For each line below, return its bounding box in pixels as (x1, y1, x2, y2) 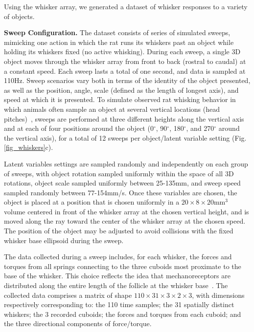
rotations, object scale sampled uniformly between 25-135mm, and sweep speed (4, 178, 241, 188)
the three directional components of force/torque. (4, 318, 152, 329)
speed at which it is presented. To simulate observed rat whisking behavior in (4, 94, 236, 104)
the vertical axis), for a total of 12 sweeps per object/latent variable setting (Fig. (4, 132, 247, 143)
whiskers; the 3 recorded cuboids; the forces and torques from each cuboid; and (4, 309, 241, 319)
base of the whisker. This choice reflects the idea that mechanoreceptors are (4, 270, 231, 281)
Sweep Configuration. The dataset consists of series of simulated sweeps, (4, 27, 231, 38)
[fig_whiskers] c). (4, 142, 53, 152)
